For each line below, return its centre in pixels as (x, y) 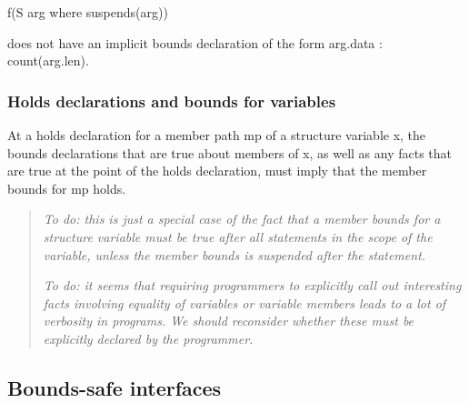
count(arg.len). (48, 60)
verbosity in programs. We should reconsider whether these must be (229, 321)
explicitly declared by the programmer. (148, 338)
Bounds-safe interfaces (115, 387)
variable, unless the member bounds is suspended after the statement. (234, 254)
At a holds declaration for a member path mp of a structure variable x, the (217, 135)
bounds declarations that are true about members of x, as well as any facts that (230, 152)
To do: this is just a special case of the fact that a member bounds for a (242, 219)
